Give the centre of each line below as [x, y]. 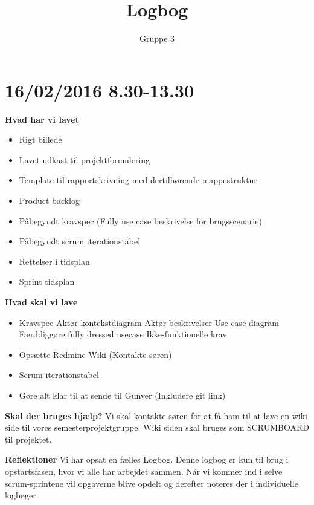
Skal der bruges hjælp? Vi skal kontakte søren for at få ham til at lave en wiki [156, 415]
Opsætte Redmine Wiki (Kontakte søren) [95, 354]
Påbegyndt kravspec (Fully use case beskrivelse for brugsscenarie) [140, 220]
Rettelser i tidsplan [54, 261]
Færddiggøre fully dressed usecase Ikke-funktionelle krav [123, 334]
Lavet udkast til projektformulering [85, 159]
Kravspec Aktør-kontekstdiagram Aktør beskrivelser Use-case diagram [149, 322]
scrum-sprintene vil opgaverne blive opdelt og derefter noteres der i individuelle [152, 483]
